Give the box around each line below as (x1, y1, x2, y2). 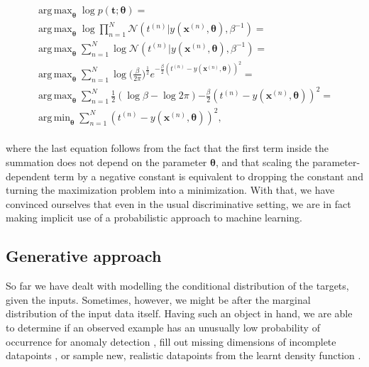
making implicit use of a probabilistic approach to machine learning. (6, 210, 302, 225)
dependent (6, 168, 51, 183)
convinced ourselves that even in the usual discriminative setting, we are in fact (6, 196, 351, 211)
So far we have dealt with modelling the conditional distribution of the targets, (6, 278, 349, 293)
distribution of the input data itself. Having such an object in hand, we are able (6, 306, 353, 321)
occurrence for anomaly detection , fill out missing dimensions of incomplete (6, 334, 336, 349)
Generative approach (6, 245, 162, 267)
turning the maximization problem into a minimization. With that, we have (6, 182, 335, 197)
